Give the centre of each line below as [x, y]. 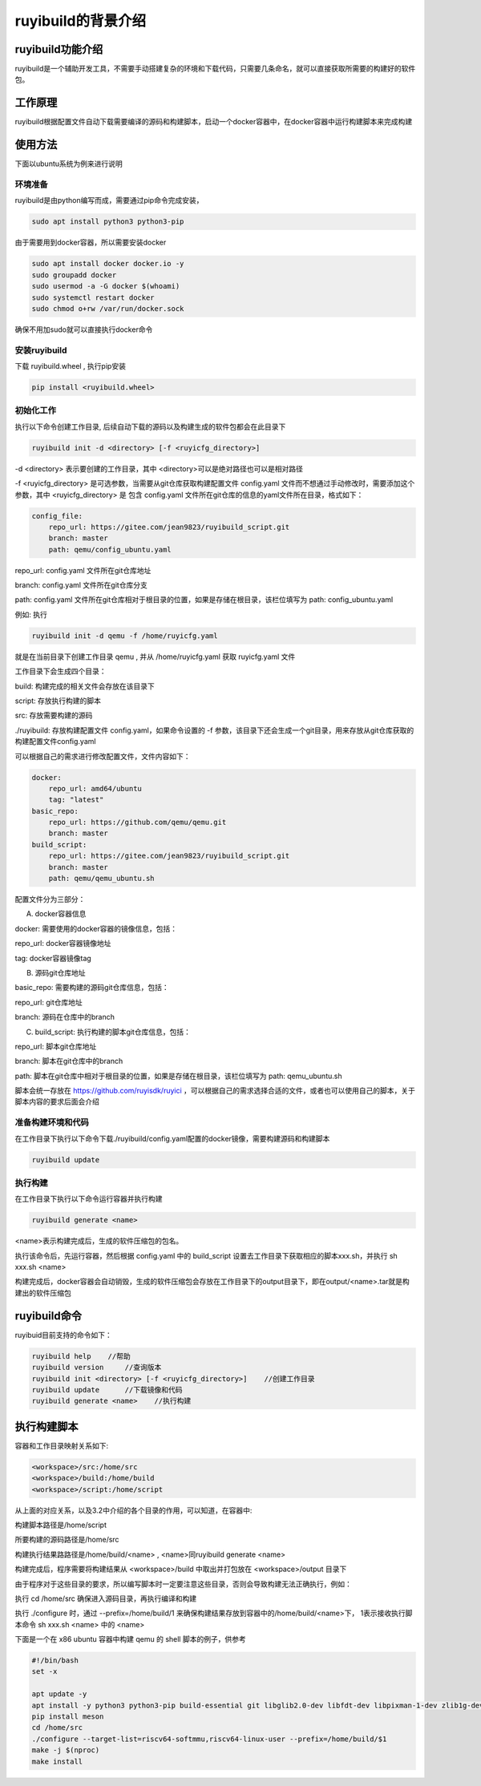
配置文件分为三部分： [50, 899]
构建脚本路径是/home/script [61, 1525]
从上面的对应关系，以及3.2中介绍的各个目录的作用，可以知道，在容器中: [133, 1510]
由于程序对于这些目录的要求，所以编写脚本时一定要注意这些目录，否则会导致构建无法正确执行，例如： [183, 1584]
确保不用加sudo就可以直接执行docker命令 [84, 329]
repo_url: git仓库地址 [49, 1002]
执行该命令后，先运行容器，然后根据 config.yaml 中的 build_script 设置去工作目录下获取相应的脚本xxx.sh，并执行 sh [206, 1255]
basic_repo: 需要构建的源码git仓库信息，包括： [92, 988]
